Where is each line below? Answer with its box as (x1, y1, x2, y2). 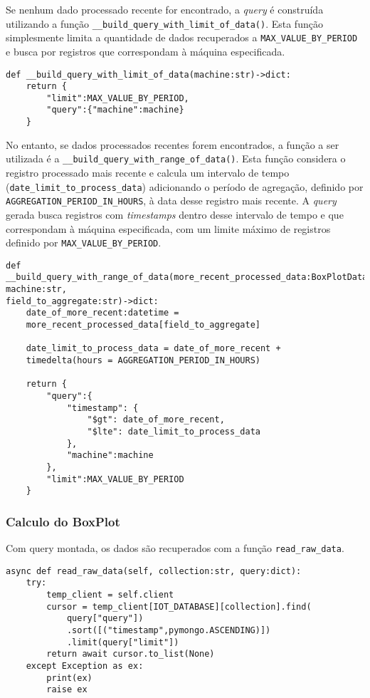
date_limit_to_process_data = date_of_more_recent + (26, 343, 281, 354)
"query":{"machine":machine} (46, 105, 184, 115)
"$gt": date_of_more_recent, (87, 415, 225, 425)
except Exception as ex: (26, 661, 144, 672)
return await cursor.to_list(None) (46, 649, 215, 660)
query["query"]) (66, 613, 144, 624)
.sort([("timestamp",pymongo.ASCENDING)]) (66, 625, 271, 636)
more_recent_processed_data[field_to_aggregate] (26, 320, 260, 330)
